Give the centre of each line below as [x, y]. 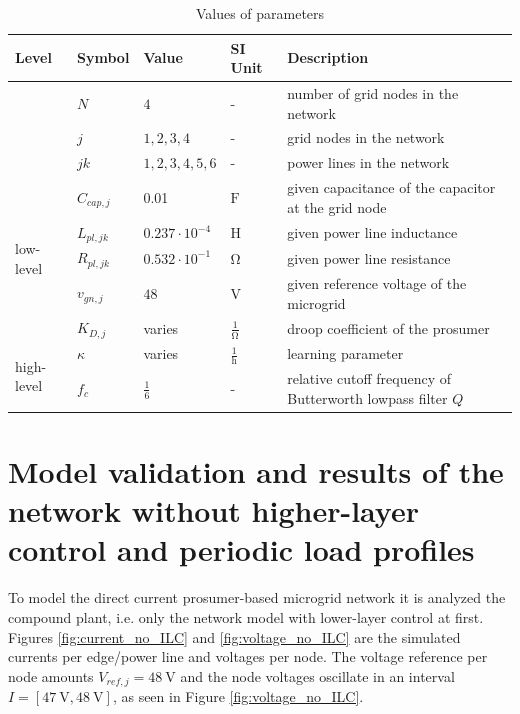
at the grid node [337, 206]
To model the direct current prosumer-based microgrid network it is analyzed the [257, 597]
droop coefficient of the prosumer [388, 327]
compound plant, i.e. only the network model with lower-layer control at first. [246, 617]
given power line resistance [369, 257]
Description [328, 57]
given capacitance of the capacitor [391, 187]
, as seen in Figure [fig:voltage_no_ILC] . [238, 696]
